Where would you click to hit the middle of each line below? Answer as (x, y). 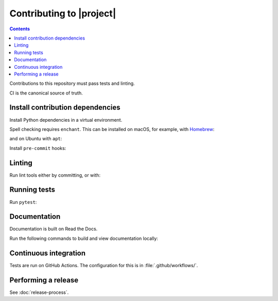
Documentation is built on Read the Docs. (54, 229)
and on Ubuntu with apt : (36, 139)
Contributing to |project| (63, 13)
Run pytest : (23, 202)
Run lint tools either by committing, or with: (55, 175)
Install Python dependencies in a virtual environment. (66, 120)
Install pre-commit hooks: (38, 148)
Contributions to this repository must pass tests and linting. (72, 83)
